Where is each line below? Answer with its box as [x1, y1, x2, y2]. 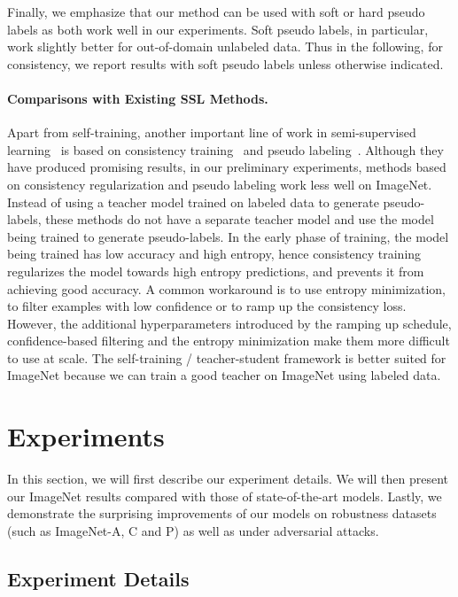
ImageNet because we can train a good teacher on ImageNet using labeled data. [7, 366, 441, 384]
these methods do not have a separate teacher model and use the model [45, 210, 434, 229]
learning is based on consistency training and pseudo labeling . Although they [7, 140, 444, 159]
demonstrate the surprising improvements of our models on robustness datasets [7, 504, 437, 523]
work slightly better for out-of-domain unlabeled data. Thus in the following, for [7, 37, 443, 56]
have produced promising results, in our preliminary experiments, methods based [7, 158, 446, 176]
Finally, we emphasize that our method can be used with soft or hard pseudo [7, 3, 425, 20]
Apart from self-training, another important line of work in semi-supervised [7, 123, 416, 142]
